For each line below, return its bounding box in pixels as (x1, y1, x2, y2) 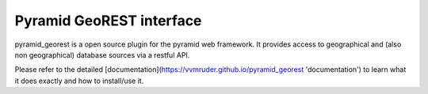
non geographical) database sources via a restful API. (14, 50, 190, 59)
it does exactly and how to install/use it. (14, 76, 144, 85)
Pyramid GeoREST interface (14, 12, 202, 29)
